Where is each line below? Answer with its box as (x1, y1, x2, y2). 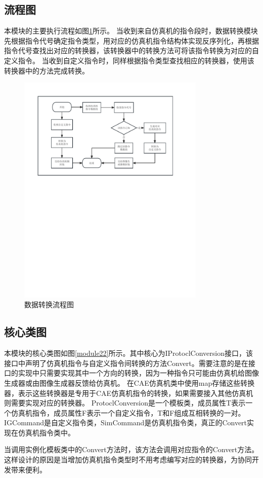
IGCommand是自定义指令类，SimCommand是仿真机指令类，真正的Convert (4, 417, 247, 428)
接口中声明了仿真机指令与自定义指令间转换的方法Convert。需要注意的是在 (4, 357, 248, 368)
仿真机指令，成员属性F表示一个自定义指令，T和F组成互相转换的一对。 (11, 407, 245, 418)
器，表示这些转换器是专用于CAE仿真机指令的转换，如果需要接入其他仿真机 (4, 387, 253, 398)
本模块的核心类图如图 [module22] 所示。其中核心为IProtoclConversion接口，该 (4, 348, 253, 358)
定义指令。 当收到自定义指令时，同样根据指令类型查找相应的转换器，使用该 (4, 55, 254, 65)
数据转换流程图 (24, 299, 74, 310)
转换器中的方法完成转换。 (4, 65, 89, 76)
